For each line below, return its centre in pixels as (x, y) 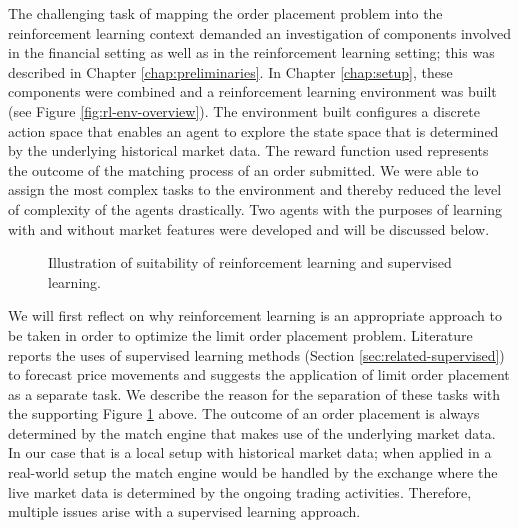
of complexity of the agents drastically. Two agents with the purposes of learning (255, 208)
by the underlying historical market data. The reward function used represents (248, 150)
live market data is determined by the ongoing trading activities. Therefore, (240, 491)
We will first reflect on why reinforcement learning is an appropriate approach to (255, 315)
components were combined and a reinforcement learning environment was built (252, 91)
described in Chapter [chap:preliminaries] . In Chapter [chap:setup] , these (230, 71)
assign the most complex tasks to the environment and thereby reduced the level (255, 189)
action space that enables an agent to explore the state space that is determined (253, 130)
